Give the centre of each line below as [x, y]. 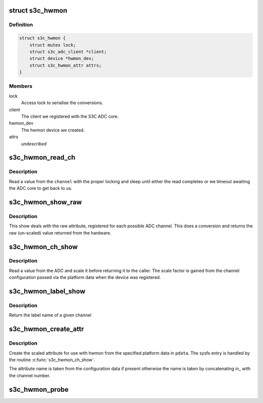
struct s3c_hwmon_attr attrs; [66, 65]
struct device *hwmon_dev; [62, 59]
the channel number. [30, 375]
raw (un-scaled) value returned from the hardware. [60, 233]
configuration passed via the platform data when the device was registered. [85, 277]
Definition [21, 25]
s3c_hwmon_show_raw [46, 202]
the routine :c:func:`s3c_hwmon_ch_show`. [52, 360]
